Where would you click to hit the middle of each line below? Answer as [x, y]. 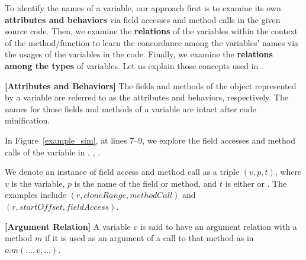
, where [288, 172]
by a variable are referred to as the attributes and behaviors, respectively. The [146, 97]
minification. [28, 120]
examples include [36, 195]
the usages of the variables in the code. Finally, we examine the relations [139, 54]
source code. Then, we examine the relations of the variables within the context [151, 31]
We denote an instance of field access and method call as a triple [122, 172]
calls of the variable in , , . [53, 152]
